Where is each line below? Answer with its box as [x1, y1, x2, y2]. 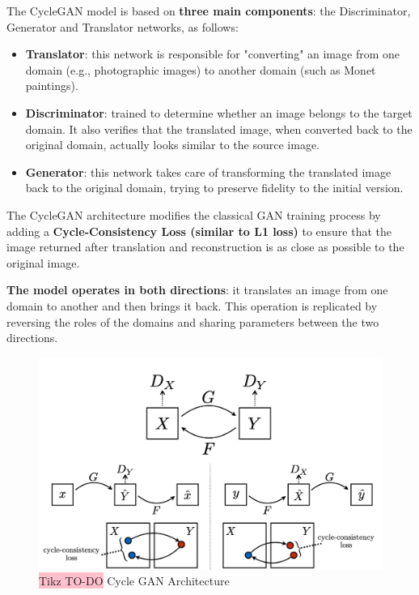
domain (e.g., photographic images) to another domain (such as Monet [25, 61, 376, 78]
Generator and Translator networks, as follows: [6, 18, 239, 35]
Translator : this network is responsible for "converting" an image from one [25, 45, 400, 62]
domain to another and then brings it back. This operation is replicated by [6, 297, 378, 314]
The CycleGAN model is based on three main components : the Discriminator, [6, 2, 411, 19]
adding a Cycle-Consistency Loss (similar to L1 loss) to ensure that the [6, 222, 392, 239]
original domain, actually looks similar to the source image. [25, 136, 320, 153]
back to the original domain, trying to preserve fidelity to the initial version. [25, 179, 404, 196]
